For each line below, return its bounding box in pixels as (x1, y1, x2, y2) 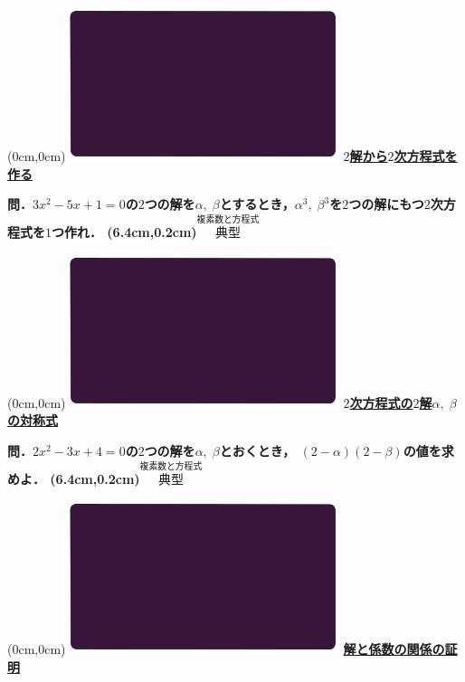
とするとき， (219, 194, 295, 213)
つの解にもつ (348, 194, 424, 213)
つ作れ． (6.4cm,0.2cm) (52, 223, 197, 242)
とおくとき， (219, 440, 296, 459)
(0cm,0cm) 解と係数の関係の (7, 639, 445, 658)
